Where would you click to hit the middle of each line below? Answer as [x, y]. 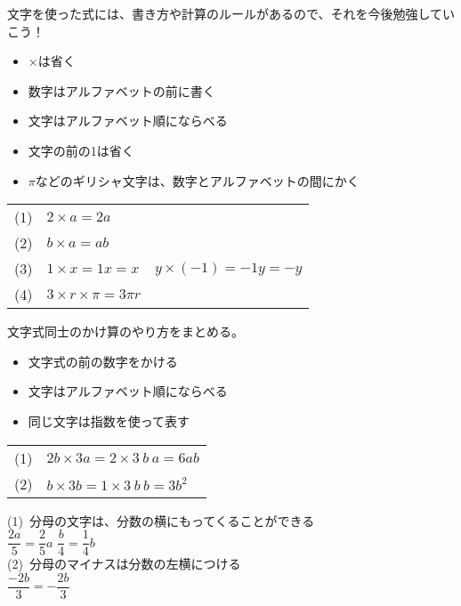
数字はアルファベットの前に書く [121, 90]
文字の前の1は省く [81, 150]
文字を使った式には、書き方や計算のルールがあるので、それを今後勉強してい [231, 13]
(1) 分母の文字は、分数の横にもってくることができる [161, 520]
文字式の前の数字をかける [103, 361]
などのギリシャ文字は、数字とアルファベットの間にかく [197, 180]
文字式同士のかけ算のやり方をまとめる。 [125, 331]
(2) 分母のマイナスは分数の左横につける [124, 564]
